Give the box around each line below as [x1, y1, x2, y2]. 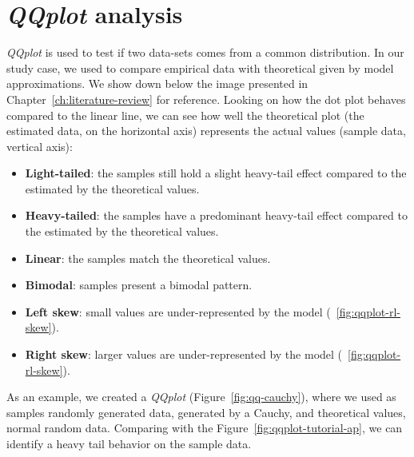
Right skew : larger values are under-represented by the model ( [25, 346, 343, 363]
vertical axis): [6, 137, 73, 154]
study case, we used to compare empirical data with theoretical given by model [6, 59, 394, 76]
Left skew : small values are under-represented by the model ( [25, 303, 331, 320]
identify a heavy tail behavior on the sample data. [6, 435, 252, 451]
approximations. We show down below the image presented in [6, 75, 309, 92]
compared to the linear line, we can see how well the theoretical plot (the [6, 106, 364, 123]
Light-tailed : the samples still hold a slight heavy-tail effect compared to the [25, 165, 407, 181]
